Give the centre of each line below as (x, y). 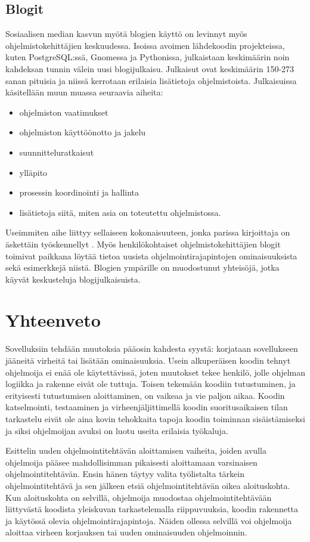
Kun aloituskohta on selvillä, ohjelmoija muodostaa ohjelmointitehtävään (139, 497)
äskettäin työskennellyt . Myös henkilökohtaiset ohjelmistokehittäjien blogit (143, 244)
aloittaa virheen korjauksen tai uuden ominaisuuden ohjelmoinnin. (126, 532)
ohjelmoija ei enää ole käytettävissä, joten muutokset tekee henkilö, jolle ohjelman (156, 372)
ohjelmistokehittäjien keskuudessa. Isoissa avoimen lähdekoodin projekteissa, (145, 45)
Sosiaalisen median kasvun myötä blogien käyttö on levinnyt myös (126, 34)
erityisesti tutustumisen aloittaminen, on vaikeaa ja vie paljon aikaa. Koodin (145, 395)
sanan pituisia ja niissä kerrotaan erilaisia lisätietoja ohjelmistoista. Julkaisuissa (151, 80)
